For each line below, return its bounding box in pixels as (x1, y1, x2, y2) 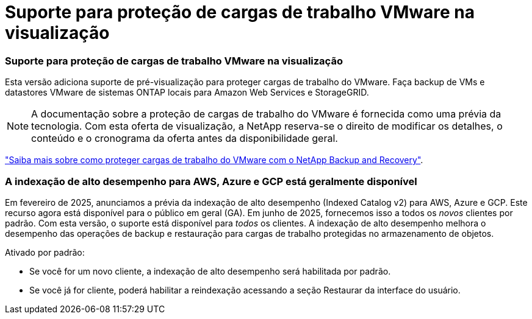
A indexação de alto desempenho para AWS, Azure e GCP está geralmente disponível (5, 175, 417, 188)
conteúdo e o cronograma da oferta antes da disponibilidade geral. (31, 132, 338, 145)
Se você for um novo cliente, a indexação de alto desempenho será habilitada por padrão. (29, 265, 391, 276)
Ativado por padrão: (5, 247, 85, 258)
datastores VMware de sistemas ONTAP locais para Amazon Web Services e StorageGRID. (5, 87, 369, 98)
